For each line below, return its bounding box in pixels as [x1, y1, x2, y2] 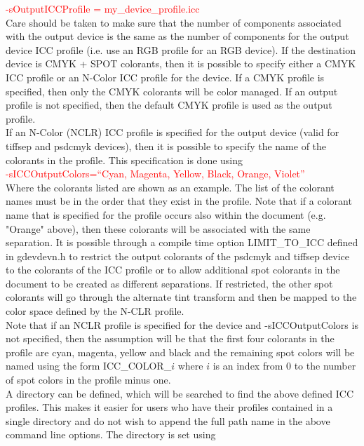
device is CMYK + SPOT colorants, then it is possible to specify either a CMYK [6, 56, 356, 71]
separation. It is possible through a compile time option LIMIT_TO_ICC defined [6, 235, 358, 250]
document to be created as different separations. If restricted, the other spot [6, 276, 333, 290]
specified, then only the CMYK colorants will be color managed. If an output [6, 83, 338, 98]
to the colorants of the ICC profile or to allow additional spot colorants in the [6, 262, 340, 277]
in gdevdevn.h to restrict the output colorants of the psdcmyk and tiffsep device [6, 248, 350, 263]
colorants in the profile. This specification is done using [6, 152, 243, 167]
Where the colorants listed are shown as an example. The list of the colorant [6, 180, 335, 194]
